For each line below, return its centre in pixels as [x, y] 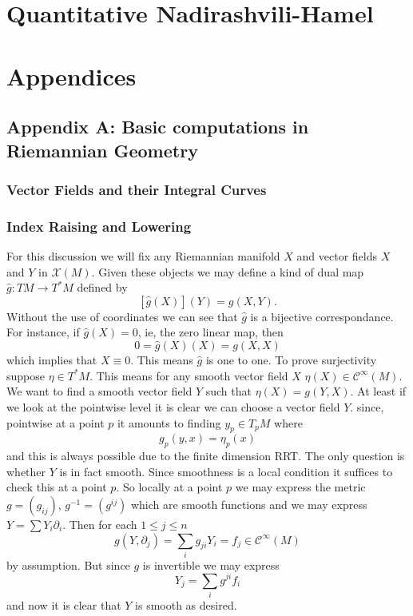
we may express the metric [300, 487]
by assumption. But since [68, 564]
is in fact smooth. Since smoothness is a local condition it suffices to [226, 471]
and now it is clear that [64, 604]
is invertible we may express [211, 564]
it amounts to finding [169, 422]
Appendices [71, 76]
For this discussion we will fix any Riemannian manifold [143, 255]
